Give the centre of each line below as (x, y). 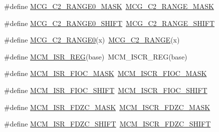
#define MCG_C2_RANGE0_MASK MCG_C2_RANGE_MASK (109, 6)
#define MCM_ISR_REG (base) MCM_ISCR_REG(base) (96, 56)
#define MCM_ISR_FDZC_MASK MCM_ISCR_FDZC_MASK (107, 107)
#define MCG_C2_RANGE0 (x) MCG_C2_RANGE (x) (92, 40)
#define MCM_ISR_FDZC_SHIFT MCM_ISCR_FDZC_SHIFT (107, 124)
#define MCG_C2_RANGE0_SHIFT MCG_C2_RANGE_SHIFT (110, 23)
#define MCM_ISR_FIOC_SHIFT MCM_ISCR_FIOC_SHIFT (106, 90)
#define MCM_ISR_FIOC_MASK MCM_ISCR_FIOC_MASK (105, 73)
